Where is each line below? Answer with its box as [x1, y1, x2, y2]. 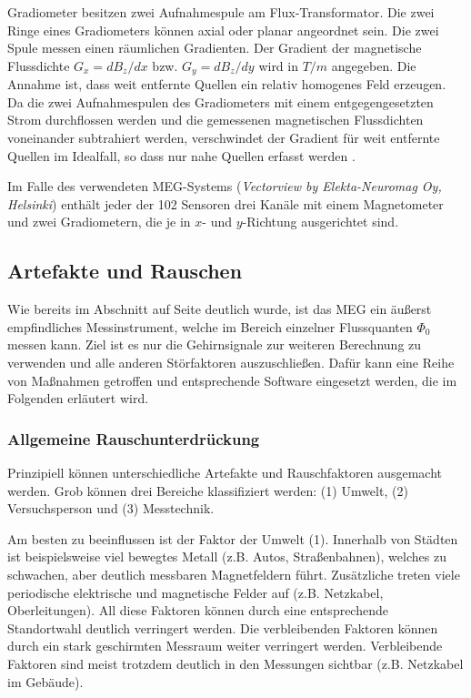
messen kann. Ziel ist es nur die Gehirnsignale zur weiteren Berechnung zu [7, 335, 422, 354]
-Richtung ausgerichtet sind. [242, 212, 399, 231]
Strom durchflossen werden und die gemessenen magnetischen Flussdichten [7, 110, 424, 129]
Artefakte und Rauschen [7, 257, 243, 285]
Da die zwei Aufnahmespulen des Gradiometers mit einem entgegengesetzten [7, 92, 434, 111]
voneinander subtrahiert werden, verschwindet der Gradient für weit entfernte [7, 128, 440, 147]
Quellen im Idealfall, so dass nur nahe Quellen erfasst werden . [7, 146, 356, 165]
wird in [258, 56, 298, 75]
